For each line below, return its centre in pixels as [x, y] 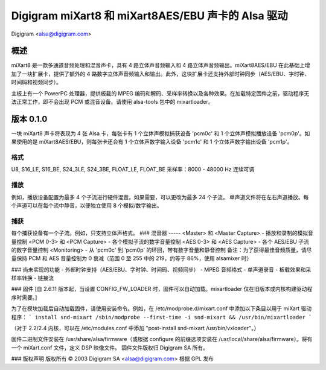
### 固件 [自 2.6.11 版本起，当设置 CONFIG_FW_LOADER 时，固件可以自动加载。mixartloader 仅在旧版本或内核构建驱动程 [162, 289]
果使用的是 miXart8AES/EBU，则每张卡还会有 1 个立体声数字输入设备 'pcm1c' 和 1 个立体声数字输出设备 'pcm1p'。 [152, 142]
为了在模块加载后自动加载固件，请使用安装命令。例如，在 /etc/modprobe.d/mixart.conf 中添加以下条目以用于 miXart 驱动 [161, 308]
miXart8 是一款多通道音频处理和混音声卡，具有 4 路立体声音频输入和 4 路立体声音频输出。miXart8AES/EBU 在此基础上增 [161, 65]
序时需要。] [24, 297]
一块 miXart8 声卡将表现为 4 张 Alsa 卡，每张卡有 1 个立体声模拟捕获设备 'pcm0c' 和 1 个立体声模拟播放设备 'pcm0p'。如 [161, 133]
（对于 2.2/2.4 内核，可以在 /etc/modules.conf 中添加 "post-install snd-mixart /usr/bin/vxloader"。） [135, 328]
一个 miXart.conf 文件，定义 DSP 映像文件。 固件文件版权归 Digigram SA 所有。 [110, 348]
